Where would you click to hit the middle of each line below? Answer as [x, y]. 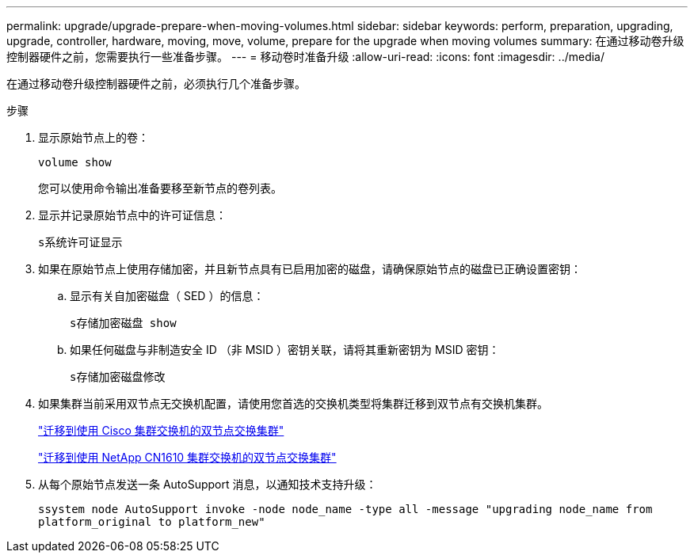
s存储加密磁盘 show [123, 323]
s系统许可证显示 [80, 242]
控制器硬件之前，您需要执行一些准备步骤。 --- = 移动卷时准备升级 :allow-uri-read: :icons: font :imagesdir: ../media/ [306, 57]
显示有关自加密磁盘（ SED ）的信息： [167, 296]
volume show [75, 162]
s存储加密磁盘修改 [118, 377]
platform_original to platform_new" [152, 522]
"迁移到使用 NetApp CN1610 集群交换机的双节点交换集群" [187, 457]
